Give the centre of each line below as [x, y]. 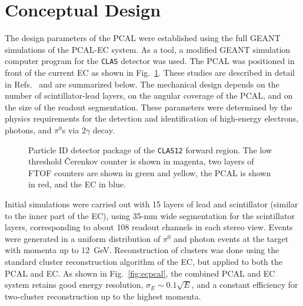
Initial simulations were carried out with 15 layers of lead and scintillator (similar [151, 204]
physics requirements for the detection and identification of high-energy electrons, [152, 118]
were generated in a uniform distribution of [83, 238]
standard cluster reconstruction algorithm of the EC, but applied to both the [144, 261]
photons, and [28, 130]
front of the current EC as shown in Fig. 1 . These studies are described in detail [150, 72]
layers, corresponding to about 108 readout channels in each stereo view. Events [149, 227]
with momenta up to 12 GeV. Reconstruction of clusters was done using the [142, 250]
